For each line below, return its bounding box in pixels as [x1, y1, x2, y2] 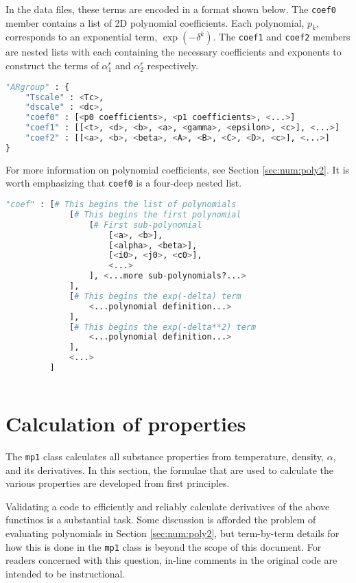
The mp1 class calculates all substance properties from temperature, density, [5, 449, 324, 463]
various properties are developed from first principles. [5, 476, 230, 490]
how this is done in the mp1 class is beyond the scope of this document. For [5, 539, 322, 554]
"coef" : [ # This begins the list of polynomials [5, 200, 237, 210]
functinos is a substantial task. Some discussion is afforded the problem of [5, 512, 316, 527]
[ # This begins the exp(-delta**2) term [69, 322, 257, 332]
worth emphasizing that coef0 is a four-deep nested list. [5, 176, 242, 190]
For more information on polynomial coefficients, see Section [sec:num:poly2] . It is [5, 162, 350, 176]
